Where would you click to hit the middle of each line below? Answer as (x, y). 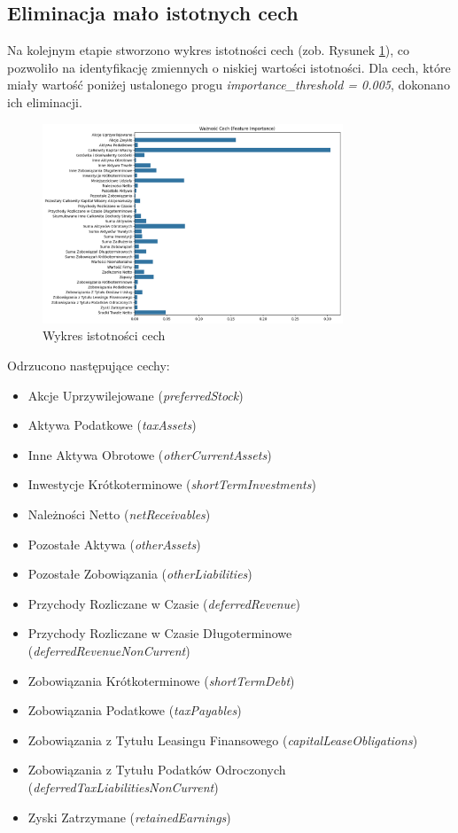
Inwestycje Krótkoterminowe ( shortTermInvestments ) (172, 484)
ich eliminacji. (45, 101)
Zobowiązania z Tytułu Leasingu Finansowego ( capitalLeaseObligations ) (223, 740)
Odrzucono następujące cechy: (89, 365)
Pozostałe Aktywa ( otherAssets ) (114, 544)
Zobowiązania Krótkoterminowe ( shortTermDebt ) (161, 680)
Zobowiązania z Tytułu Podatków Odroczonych (157, 770)
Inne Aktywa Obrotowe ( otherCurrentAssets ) (150, 454)
